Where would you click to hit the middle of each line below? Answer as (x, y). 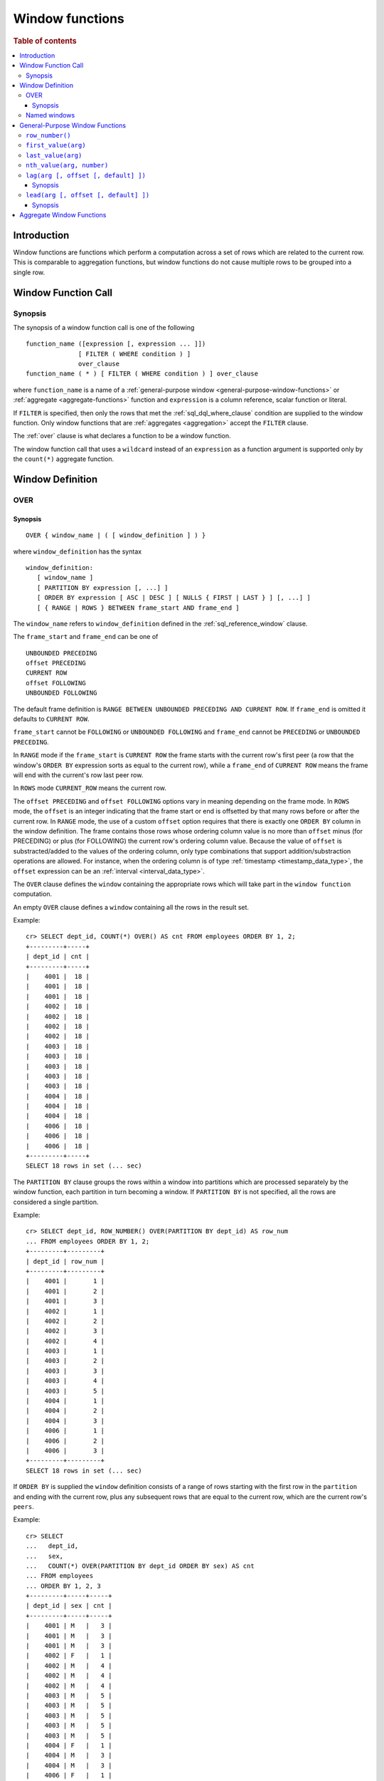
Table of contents (45, 41)
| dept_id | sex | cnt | (69, 1606)
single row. (29, 272)
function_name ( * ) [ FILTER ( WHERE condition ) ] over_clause (142, 374)
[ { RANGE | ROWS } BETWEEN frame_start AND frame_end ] (138, 608)
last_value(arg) (54, 155)
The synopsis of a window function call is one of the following (104, 327)
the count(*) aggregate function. (63, 459)
